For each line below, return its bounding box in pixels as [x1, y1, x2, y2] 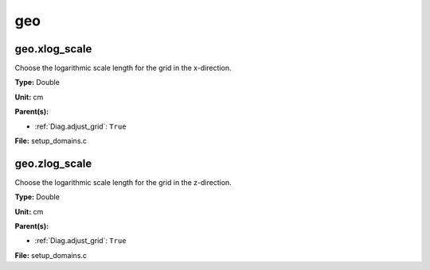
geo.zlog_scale [14, 156, 92, 170]
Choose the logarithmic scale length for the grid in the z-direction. [14, 177, 233, 187]
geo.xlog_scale [14, 42, 92, 56]
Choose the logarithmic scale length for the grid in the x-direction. [14, 64, 232, 73]
